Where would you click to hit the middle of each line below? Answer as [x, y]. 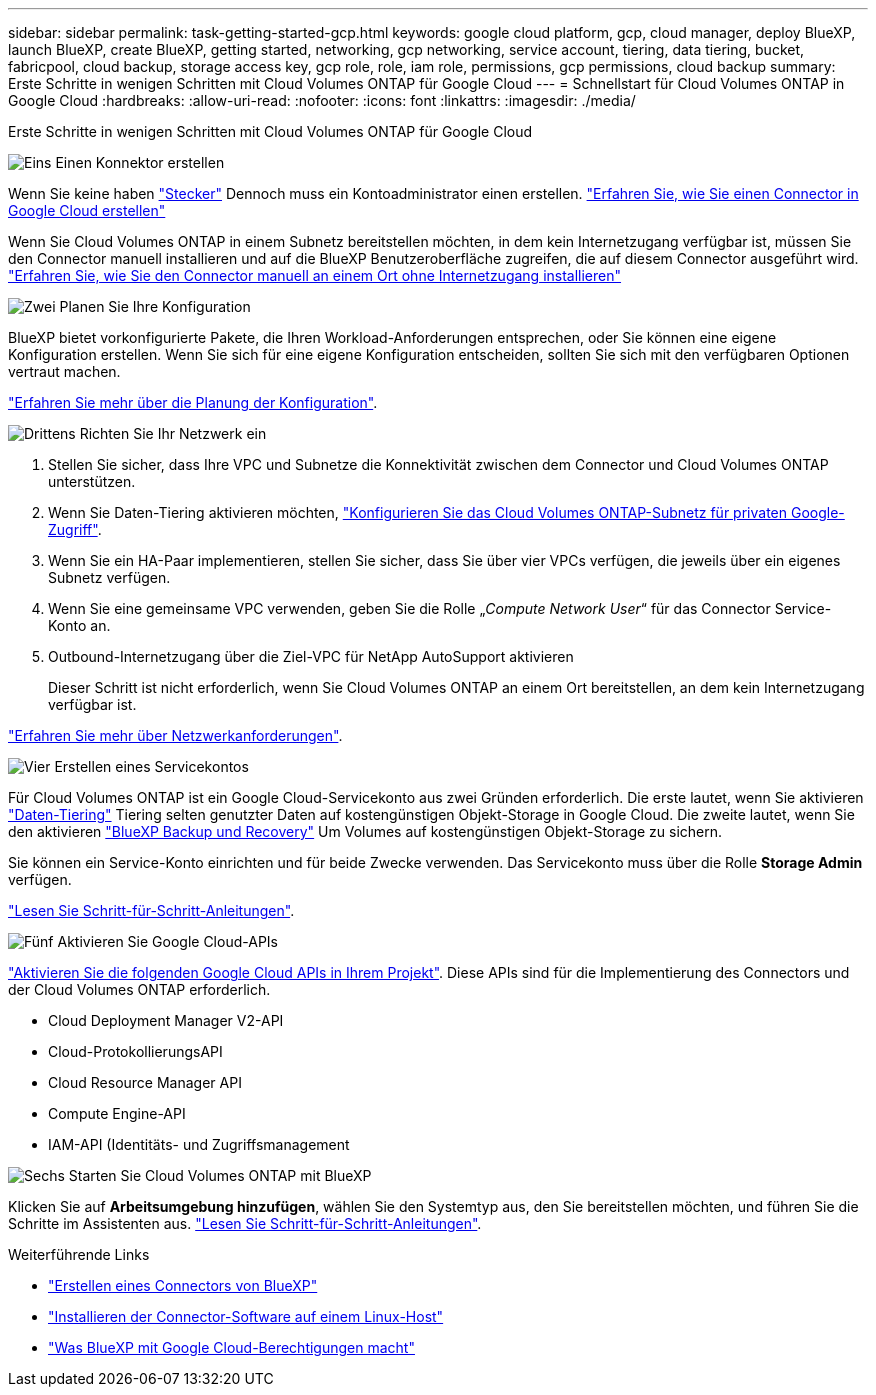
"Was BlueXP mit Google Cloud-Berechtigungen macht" [231, 1347]
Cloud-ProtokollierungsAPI [135, 1051]
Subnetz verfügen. [109, 577]
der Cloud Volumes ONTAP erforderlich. [139, 989]
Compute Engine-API [117, 1113]
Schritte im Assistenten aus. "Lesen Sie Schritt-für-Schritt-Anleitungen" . [245, 1223]
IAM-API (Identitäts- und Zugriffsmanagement [199, 1144]
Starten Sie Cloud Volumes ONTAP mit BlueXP [220, 1175]
